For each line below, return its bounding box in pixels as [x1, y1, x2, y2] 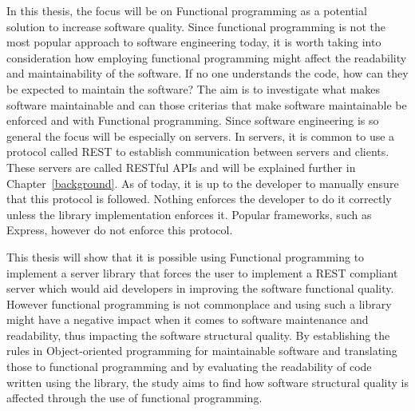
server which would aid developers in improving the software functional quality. [6, 280, 394, 297]
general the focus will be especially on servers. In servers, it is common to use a [6, 127, 395, 144]
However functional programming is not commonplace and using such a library [6, 295, 392, 312]
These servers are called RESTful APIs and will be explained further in [6, 158, 356, 175]
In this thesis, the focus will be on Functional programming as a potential [6, 2, 367, 18]
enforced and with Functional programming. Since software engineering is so [6, 112, 379, 129]
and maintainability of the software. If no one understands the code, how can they [6, 65, 409, 82]
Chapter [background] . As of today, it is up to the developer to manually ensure [6, 174, 399, 191]
